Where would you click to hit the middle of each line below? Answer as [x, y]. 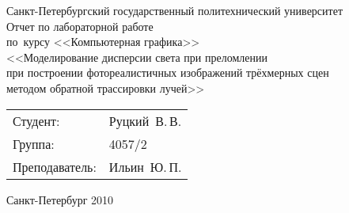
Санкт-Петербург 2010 [60, 199]
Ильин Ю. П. [145, 166]
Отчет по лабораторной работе [80, 26]
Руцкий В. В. [145, 120]
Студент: [36, 120]
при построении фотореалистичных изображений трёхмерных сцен [168, 72]
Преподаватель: [55, 166]
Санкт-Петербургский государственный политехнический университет [175, 10]
